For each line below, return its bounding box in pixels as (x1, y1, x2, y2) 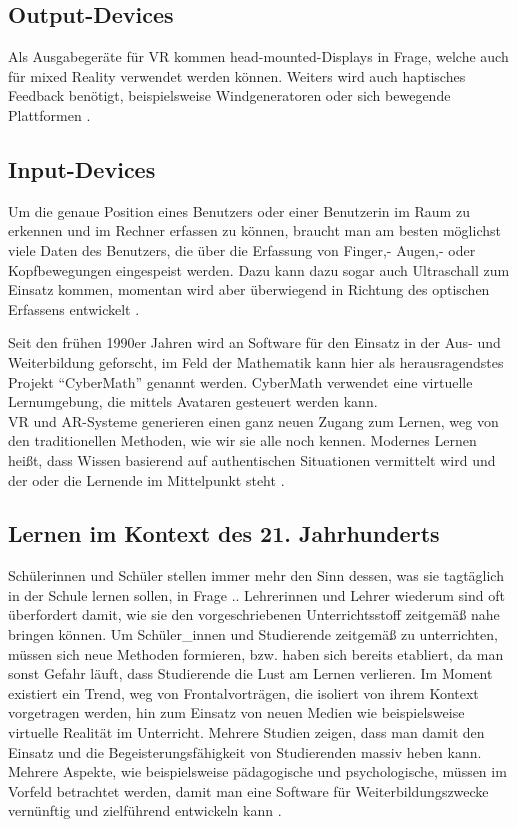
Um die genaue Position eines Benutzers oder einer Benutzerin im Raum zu (8, 200, 470, 221)
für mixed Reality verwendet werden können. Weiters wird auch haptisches (8, 65, 466, 86)
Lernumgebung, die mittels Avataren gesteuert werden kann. (8, 391, 378, 412)
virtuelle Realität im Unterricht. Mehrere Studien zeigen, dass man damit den (8, 722, 485, 743)
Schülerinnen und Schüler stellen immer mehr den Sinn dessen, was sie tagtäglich (8, 565, 504, 586)
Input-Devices (8, 153, 156, 184)
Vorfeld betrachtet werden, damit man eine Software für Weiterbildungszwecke (8, 780, 489, 801)
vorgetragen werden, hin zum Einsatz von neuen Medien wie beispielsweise (8, 702, 465, 723)
